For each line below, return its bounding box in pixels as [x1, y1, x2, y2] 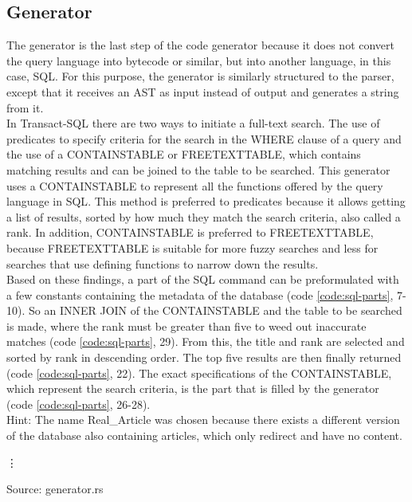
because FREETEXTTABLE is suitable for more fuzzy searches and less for [6, 239, 379, 256]
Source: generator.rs [6, 480, 104, 497]
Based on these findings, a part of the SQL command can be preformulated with [6, 271, 399, 288]
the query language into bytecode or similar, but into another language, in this [6, 52, 391, 69]
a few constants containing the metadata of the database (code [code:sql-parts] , [6, 286, 394, 303]
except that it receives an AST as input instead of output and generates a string [6, 83, 399, 100]
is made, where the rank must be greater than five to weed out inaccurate [6, 317, 367, 334]
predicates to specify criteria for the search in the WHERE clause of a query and [6, 130, 402, 147]
